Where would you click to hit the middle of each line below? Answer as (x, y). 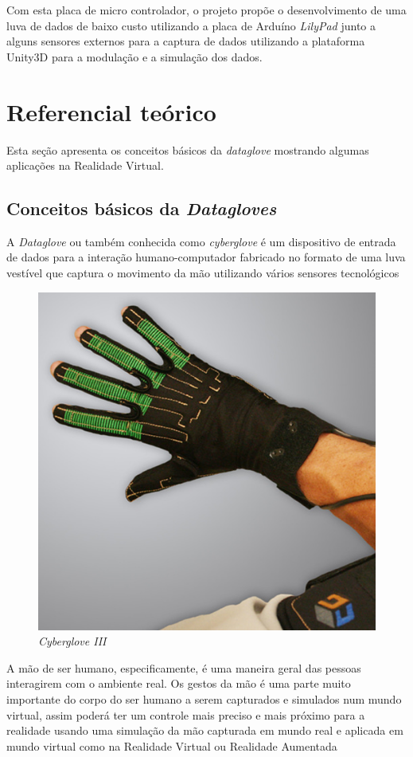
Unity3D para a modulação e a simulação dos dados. (134, 56)
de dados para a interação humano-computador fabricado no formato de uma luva (206, 257)
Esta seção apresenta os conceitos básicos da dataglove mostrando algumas (188, 149)
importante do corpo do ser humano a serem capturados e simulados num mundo (204, 699)
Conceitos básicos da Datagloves (142, 208)
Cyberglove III (72, 641)
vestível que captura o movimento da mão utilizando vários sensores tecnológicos (203, 273)
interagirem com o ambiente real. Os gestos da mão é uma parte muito (179, 683)
